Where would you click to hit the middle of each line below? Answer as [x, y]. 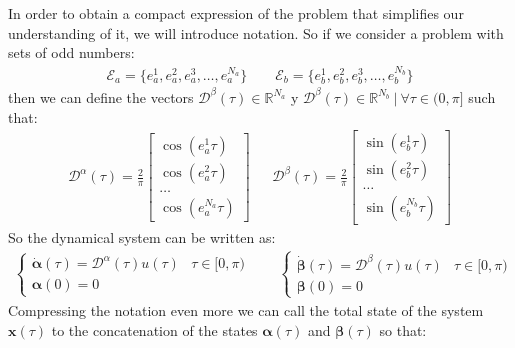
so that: [403, 329]
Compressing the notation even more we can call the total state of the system [246, 309]
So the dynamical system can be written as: [142, 237]
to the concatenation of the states [154, 329]
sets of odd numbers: [71, 52]
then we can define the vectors [101, 96]
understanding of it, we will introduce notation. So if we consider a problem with [256, 32]
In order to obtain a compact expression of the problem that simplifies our [236, 13]
